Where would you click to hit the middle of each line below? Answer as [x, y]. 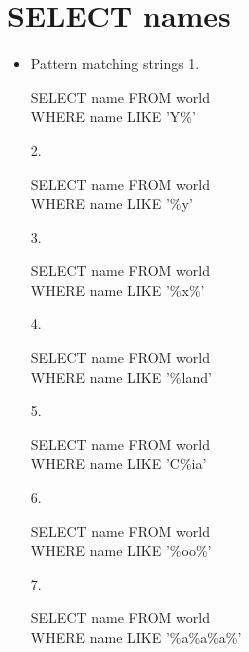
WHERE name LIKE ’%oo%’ [121, 550]
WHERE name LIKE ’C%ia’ [118, 463]
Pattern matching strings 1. [115, 63]
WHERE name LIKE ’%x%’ [117, 289]
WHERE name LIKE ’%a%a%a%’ [136, 637]
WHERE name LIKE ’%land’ [121, 376]
